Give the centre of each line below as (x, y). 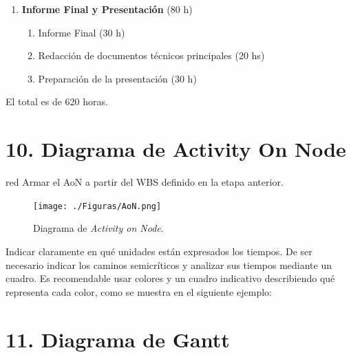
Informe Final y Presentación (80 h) (107, 9)
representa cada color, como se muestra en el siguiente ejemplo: (139, 291)
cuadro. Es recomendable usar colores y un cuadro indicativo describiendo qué (170, 278)
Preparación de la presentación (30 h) (117, 78)
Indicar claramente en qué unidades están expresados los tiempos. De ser (159, 251)
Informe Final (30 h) (82, 32)
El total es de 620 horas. (57, 101)
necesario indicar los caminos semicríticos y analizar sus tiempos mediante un (169, 264)
